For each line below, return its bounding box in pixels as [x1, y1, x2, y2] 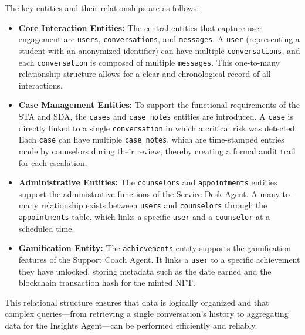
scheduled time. [18, 222, 74, 234]
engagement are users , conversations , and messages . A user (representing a [18, 33, 300, 45]
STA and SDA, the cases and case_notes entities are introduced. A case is [18, 110, 294, 122]
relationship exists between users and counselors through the [40, 199, 267, 211]
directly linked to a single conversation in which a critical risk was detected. [18, 121, 297, 134]
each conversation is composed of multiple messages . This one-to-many [18, 56, 280, 68]
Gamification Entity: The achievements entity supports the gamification [18, 242, 291, 254]
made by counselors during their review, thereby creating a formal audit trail [18, 144, 296, 157]
